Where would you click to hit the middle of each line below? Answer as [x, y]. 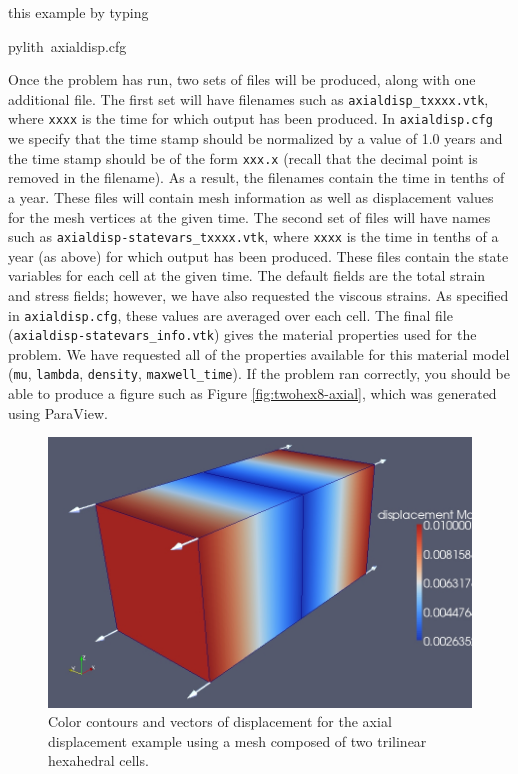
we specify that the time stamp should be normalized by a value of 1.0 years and [255, 138]
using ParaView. [58, 412]
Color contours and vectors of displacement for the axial [220, 721]
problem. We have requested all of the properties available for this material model [259, 353]
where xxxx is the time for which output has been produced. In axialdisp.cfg [250, 118]
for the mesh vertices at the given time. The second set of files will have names [249, 216]
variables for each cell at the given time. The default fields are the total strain [247, 275]
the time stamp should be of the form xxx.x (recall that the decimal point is [243, 157]
